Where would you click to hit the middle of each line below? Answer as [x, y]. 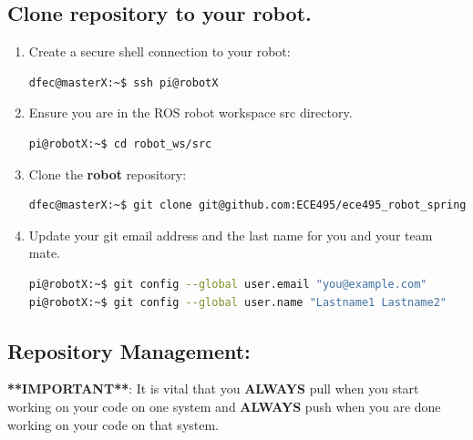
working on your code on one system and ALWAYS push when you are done [224, 406]
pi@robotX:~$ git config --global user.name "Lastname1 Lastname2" [237, 302]
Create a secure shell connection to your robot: [159, 51]
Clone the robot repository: [108, 174]
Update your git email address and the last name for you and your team [231, 235]
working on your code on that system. [113, 424]
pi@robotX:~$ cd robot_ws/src [120, 143]
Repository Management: [129, 350]
